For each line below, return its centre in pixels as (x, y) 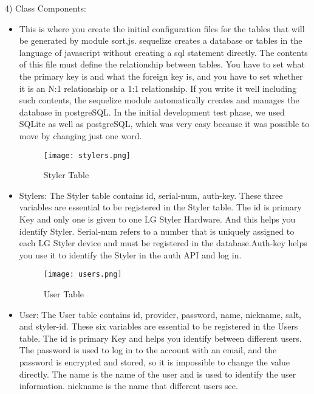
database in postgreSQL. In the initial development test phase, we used (152, 112)
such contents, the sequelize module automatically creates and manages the (159, 100)
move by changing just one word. (80, 135)
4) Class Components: (46, 8)
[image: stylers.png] (87, 155)
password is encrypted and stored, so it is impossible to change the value (154, 361)
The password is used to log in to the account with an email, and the (148, 350)
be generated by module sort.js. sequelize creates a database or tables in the (161, 40)
